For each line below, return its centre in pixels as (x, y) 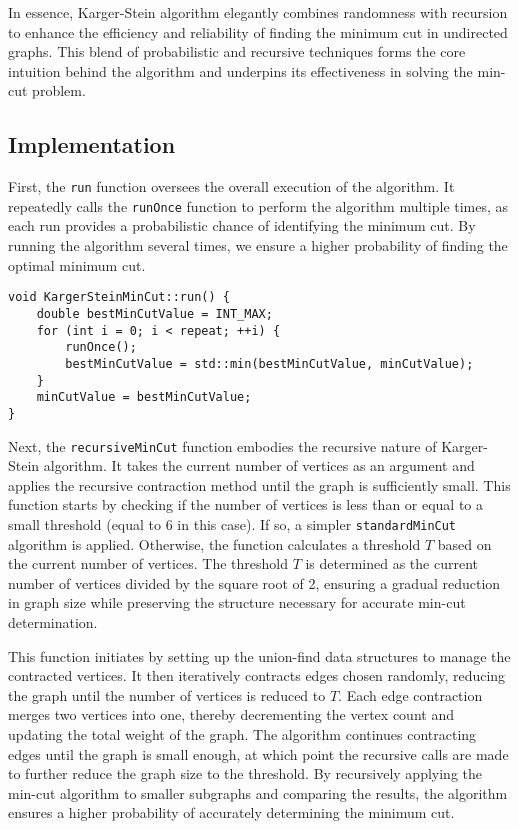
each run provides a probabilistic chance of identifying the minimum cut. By (242, 225)
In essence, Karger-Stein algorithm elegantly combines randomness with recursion (258, 12)
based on (464, 543)
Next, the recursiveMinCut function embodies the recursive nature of (222, 445)
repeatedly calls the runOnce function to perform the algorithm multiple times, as (258, 205)
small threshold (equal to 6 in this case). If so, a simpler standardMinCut (232, 523)
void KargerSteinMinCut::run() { (119, 297)
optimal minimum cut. (77, 264)
